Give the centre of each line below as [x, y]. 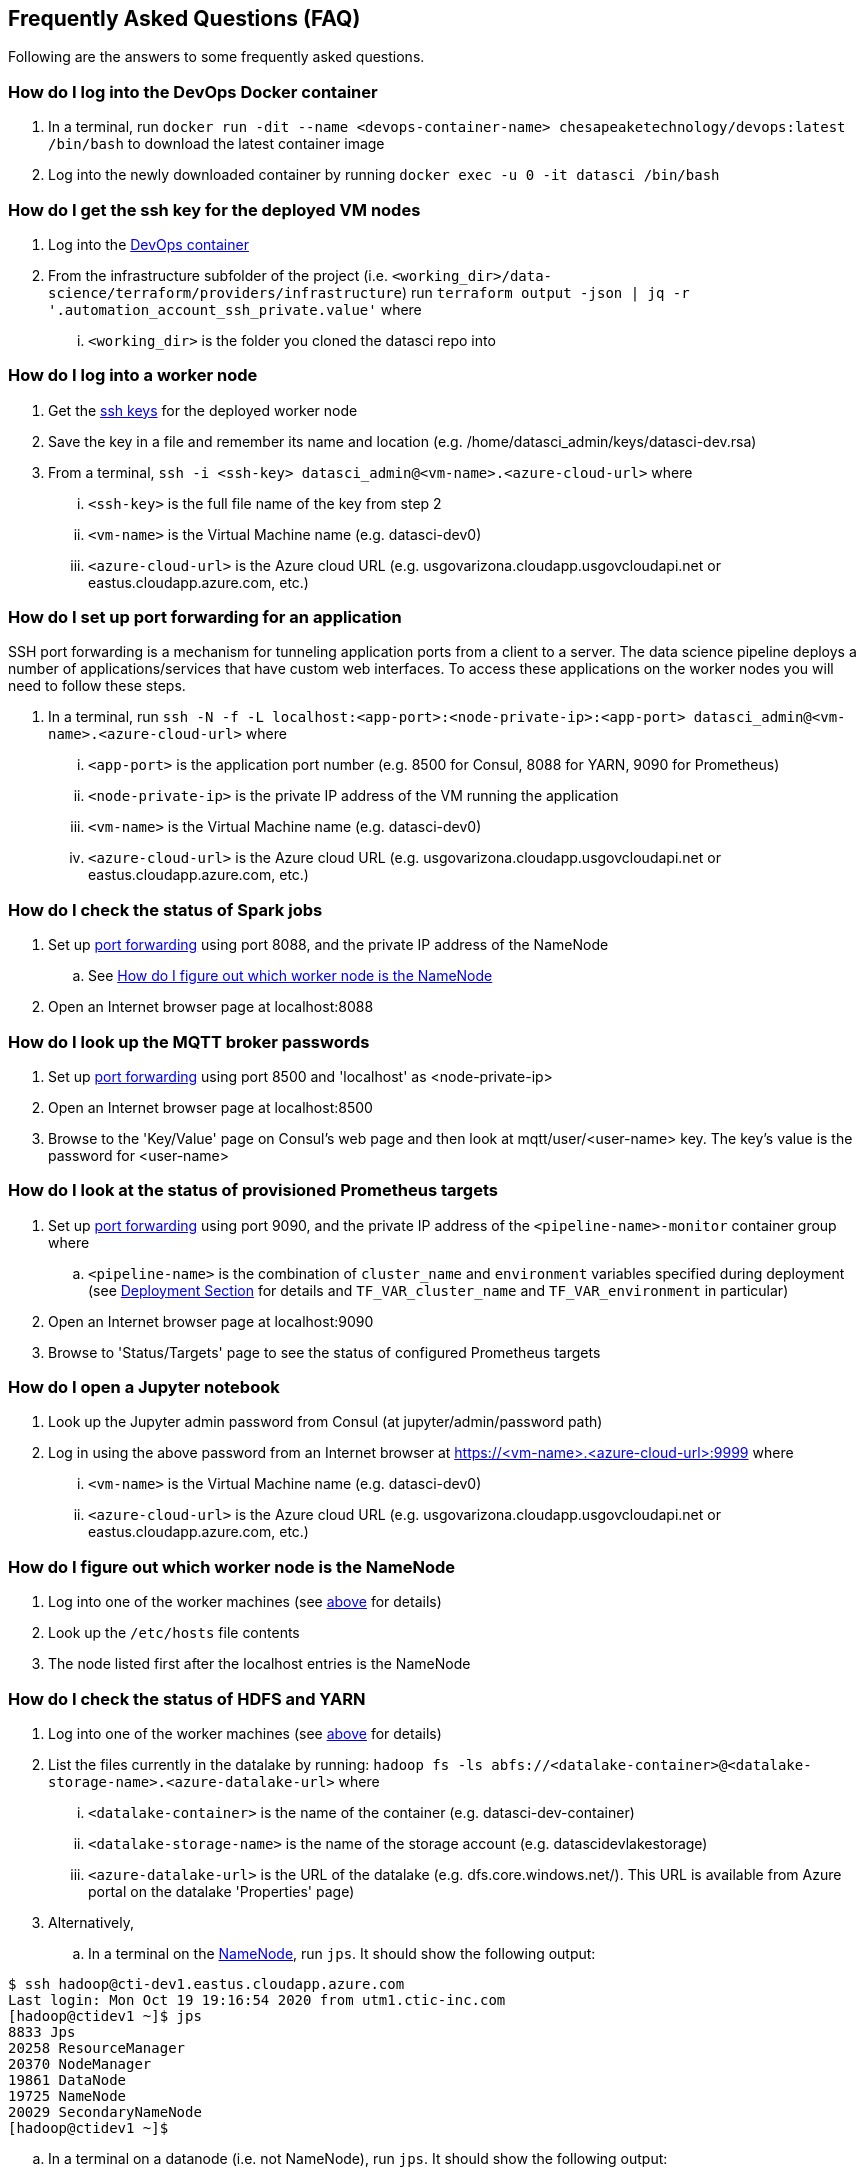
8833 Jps [42, 2031]
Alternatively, [91, 1922]
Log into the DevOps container [148, 244]
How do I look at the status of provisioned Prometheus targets [253, 1190]
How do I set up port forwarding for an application [205, 617]
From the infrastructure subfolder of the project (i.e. [218, 275]
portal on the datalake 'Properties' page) [221, 1891]
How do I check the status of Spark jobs [165, 909]
